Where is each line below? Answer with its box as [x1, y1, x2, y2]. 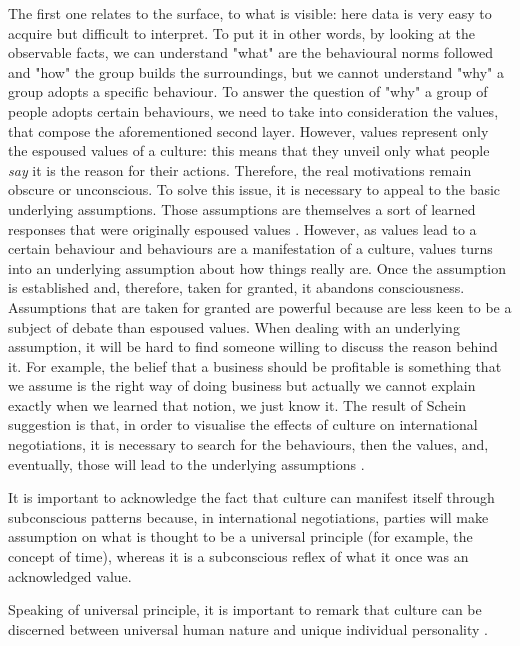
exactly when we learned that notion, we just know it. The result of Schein [8, 394, 466, 415]
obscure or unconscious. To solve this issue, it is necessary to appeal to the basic [8, 179, 501, 200]
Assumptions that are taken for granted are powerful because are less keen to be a [8, 296, 512, 317]
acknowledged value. [8, 565, 132, 586]
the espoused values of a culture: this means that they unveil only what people [8, 140, 490, 161]
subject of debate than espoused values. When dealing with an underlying [8, 316, 460, 337]
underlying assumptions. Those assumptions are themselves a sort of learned [8, 198, 476, 219]
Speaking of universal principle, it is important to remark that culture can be [8, 599, 482, 620]
